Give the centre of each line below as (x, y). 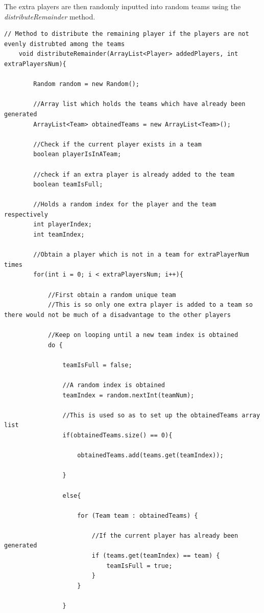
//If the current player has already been (165, 535)
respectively (26, 214)
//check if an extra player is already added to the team (134, 174)
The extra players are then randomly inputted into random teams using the (123, 6)
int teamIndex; (59, 235)
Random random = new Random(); (86, 84)
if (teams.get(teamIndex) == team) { (156, 556)
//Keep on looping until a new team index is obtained (143, 335)
